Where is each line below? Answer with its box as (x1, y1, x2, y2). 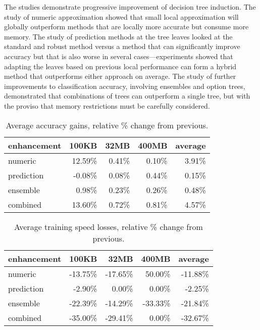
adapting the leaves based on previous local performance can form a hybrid (4, 61, 237, 71)
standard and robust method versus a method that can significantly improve (4, 41, 240, 52)
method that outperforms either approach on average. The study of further (4, 71, 236, 81)
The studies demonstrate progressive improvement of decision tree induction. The (4, 2, 256, 12)
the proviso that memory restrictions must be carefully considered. (4, 100, 210, 111)
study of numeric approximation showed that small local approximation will (4, 11, 239, 22)
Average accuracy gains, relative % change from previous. (6, 119, 209, 131)
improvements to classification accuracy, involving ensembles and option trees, (4, 80, 245, 91)
